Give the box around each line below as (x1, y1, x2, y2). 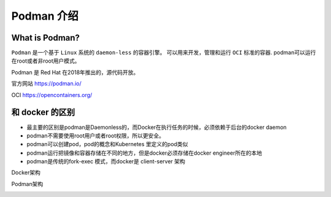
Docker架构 (11, 169, 41, 176)
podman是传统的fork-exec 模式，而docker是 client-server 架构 (26, 158, 186, 165)
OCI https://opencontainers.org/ (11, 91, 93, 98)
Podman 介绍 (11, 9, 79, 23)
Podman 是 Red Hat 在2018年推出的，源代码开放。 (11, 68, 139, 76)
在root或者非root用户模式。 (11, 57, 80, 64)
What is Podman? (11, 33, 80, 43)
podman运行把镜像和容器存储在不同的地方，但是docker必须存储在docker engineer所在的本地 (26, 149, 262, 156)
